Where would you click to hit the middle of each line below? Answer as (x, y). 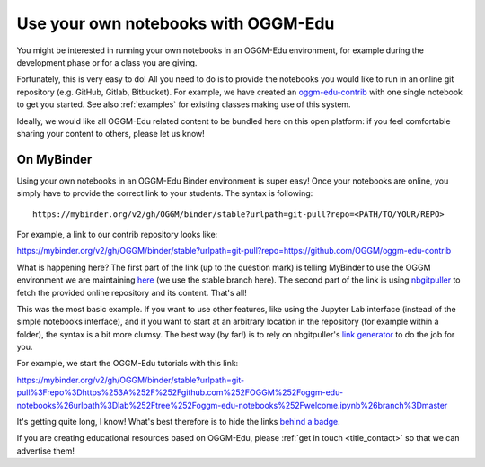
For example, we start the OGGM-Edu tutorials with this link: (128, 364)
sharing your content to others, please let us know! (111, 133)
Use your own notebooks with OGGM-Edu (176, 23)
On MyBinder (54, 159)
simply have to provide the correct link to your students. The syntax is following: (165, 193)
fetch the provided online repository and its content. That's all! (132, 292)
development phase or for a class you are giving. (107, 62)
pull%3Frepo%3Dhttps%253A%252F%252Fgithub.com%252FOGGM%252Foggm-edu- (180, 392)
